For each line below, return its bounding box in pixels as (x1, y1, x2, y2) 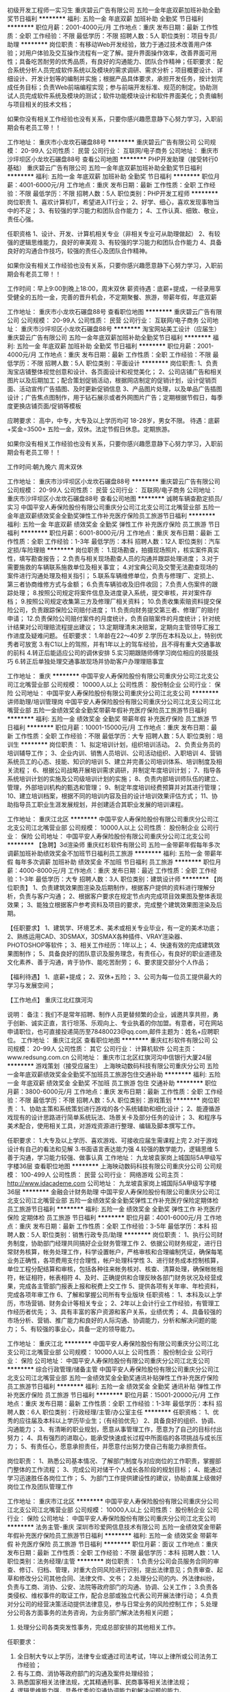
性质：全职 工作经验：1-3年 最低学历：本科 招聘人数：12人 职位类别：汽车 (12, 537, 221, 545)
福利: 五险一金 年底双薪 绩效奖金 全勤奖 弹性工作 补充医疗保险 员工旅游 (7, 520, 207, 528)
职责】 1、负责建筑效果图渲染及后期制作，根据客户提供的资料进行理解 (12, 884, 209, 891)
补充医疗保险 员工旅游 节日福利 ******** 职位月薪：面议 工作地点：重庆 (14, 1540, 218, 1548)
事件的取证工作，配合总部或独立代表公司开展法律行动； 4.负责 (42, 1591, 218, 1599)
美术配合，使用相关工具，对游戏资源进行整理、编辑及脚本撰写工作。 (7, 1122, 199, 1130)
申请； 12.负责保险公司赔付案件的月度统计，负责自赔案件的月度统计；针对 (7, 614, 215, 623)
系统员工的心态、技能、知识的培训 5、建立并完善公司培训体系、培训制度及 (7, 758, 217, 766)
